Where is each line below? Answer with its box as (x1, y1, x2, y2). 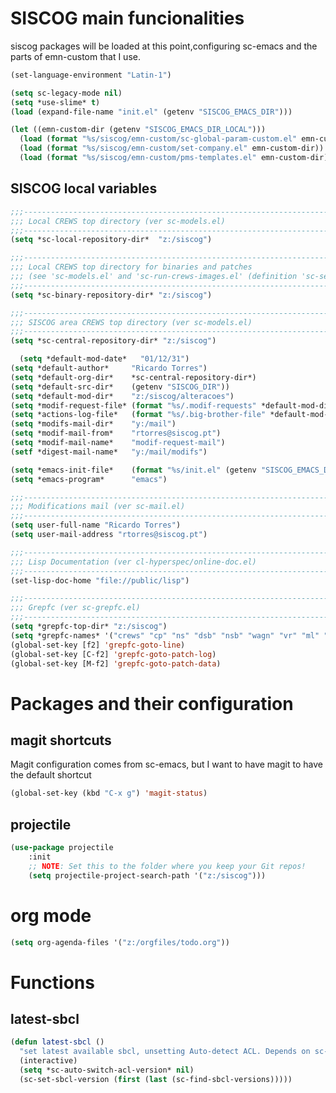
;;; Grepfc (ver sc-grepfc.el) (10, 603, 141, 613)
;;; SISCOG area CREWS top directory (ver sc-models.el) (10, 317, 253, 327)
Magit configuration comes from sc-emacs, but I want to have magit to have (10, 758, 323, 771)
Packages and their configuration (10, 692, 294, 715)
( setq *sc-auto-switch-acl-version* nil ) (19, 1065, 195, 1075)
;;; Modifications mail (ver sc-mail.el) (10, 502, 186, 512)
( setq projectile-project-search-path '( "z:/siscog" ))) (28, 870, 267, 881)
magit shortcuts (10, 732, 112, 749)
